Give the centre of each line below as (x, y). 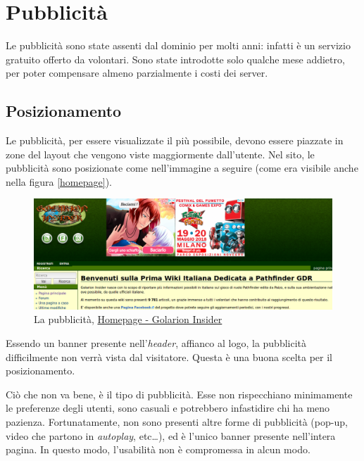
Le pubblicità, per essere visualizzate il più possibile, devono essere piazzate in (175, 140)
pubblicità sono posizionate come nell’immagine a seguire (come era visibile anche (182, 168)
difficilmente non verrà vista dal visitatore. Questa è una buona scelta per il (169, 356)
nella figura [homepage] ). (59, 181)
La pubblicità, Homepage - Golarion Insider (128, 319)
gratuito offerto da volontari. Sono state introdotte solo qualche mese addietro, (175, 59)
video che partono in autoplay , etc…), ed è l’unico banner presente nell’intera (171, 435)
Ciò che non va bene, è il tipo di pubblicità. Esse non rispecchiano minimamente (179, 394)
